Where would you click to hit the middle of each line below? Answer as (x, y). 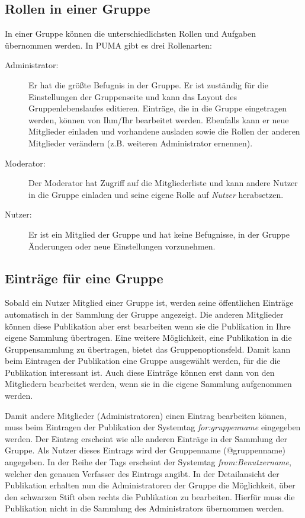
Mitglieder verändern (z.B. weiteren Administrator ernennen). (141, 143)
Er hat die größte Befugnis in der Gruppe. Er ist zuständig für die (148, 84)
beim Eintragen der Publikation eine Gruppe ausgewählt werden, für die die (143, 361)
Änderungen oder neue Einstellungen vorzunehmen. (122, 246)
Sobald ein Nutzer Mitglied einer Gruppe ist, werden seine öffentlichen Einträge (149, 303)
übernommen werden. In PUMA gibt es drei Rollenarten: (108, 45)
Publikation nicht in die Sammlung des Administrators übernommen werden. (145, 508)
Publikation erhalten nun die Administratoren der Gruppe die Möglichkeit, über (150, 485)
